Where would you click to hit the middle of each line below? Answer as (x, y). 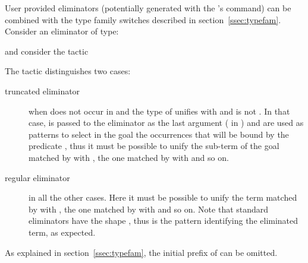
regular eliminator (37, 177)
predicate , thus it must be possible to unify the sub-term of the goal (154, 146)
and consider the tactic (47, 51)
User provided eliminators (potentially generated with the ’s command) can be (148, 8)
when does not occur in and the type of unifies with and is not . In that (159, 111)
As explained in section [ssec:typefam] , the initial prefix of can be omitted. (141, 252)
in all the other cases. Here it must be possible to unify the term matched (163, 197)
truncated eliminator (43, 91)
